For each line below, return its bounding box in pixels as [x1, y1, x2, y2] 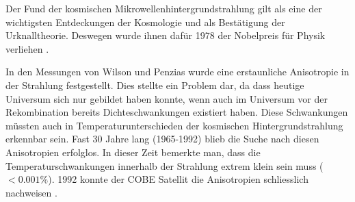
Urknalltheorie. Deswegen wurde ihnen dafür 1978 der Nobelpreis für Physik [5, 28, 326, 42]
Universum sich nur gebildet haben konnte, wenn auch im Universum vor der [5, 91, 328, 105]
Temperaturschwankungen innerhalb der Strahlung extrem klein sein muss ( [5, 158, 324, 173]
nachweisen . [5, 185, 57, 199]
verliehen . [5, 41, 49, 55]
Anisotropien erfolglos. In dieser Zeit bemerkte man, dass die [5, 144, 261, 159]
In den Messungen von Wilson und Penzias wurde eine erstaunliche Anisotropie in [5, 64, 350, 79]
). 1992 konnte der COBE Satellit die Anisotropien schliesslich [48, 172, 308, 186]
